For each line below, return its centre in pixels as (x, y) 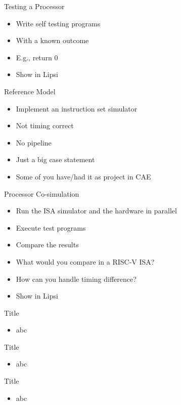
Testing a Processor (34, 6)
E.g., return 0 (37, 57)
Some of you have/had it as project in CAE (83, 176)
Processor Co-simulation (42, 193)
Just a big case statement (55, 159)
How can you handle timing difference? (76, 279)
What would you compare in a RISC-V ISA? (85, 261)
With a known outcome (52, 40)
